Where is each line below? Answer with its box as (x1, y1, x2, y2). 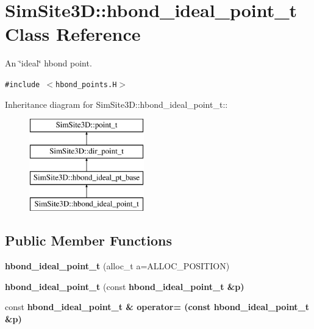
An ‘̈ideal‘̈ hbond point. (5, 57, 92, 69)
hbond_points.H (55, 80, 117, 89)
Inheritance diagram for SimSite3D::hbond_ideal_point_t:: (5, 97, 228, 110)
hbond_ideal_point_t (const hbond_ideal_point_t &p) (5, 280, 244, 292)
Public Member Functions (5, 231, 172, 250)
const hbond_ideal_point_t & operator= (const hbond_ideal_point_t (5, 300, 310, 313)
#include (5, 80, 40, 89)
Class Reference (5, 21, 141, 46)
